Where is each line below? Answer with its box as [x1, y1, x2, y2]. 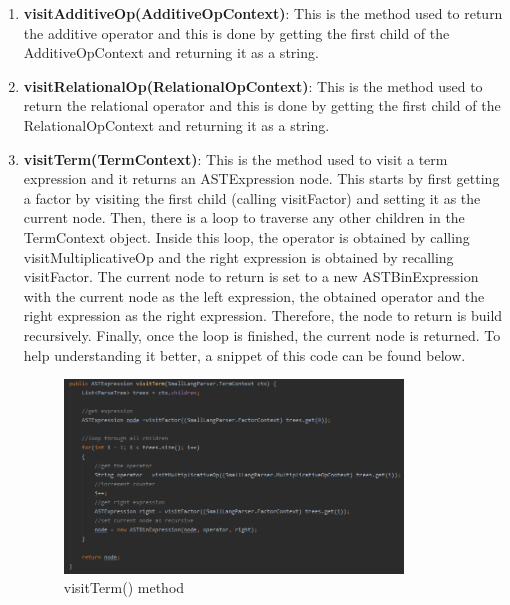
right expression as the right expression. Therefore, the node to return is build [23, 305, 503, 326]
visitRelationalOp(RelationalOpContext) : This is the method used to [23, 75, 483, 96]
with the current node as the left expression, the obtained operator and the [23, 285, 485, 306]
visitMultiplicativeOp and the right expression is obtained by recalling [23, 246, 454, 267]
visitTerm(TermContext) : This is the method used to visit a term [23, 148, 448, 169]
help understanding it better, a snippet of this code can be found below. [23, 344, 466, 365]
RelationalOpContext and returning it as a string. [23, 114, 330, 135]
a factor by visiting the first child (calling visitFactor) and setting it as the [23, 187, 481, 208]
